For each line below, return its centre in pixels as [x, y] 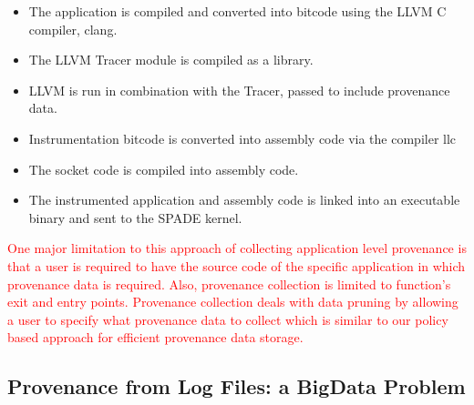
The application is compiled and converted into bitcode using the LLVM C [237, 11]
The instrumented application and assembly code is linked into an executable [244, 200]
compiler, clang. [73, 29]
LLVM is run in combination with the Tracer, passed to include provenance [239, 90]
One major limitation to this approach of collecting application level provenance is [237, 248]
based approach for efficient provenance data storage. [155, 337]
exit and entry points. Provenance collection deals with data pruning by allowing [233, 302]
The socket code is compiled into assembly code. [164, 169]
